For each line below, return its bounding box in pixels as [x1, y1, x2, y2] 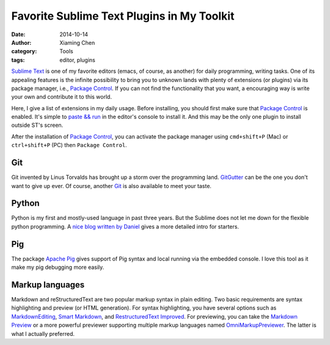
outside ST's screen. [11, 121, 64, 129]
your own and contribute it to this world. [11, 93, 112, 100]
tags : [11, 56, 25, 64]
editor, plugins [59, 56, 96, 64]
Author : [11, 39, 32, 46]
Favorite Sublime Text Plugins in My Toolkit [11, 9, 235, 23]
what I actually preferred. [11, 330, 75, 337]
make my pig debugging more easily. [11, 263, 105, 271]
